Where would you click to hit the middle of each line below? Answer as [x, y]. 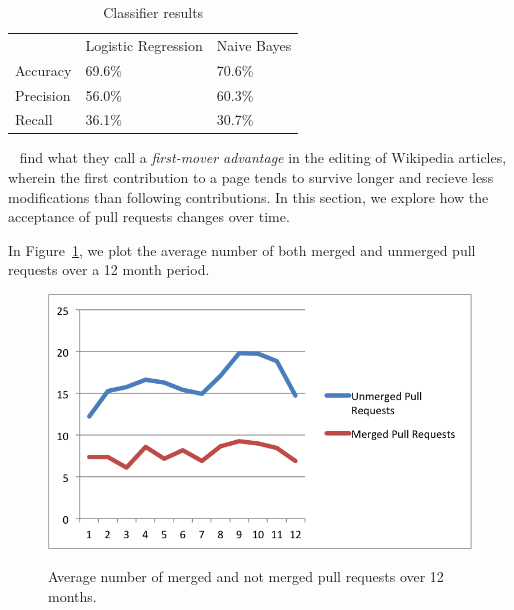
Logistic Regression [144, 44]
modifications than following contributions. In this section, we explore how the [248, 196]
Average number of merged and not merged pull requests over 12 [246, 576]
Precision [43, 94]
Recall [34, 119]
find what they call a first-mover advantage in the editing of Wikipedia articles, [263, 157]
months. [72, 595]
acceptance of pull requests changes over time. [149, 216]
